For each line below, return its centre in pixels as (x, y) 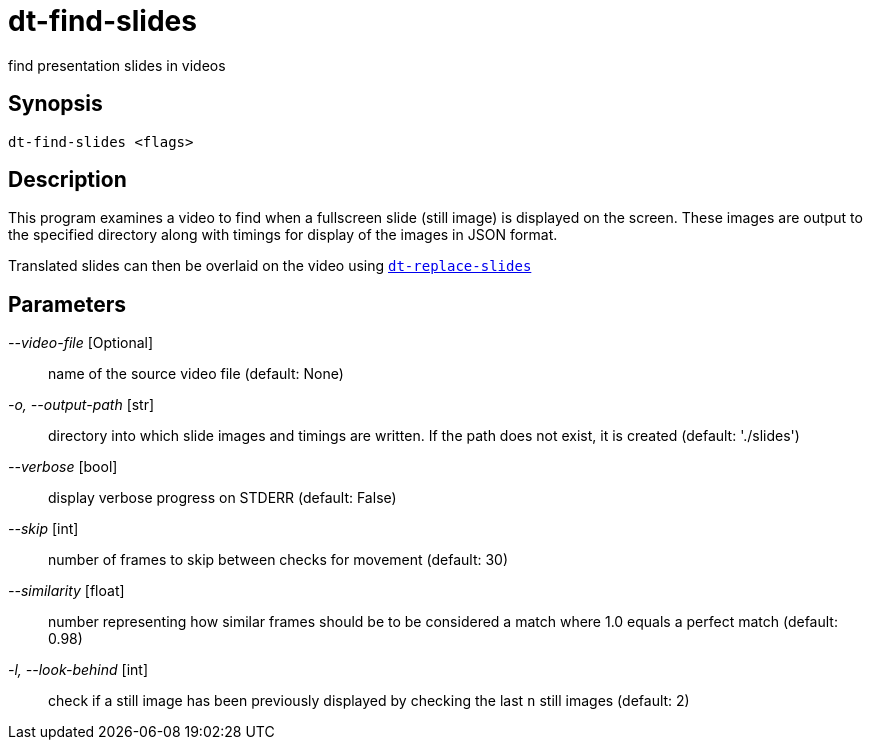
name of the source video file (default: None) (196, 374)
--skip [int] (43, 529)
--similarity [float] (66, 591)
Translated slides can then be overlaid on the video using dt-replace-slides (270, 266)
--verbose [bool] (63, 467)
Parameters (67, 304)
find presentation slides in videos (117, 65)
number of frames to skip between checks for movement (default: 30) (278, 560)
